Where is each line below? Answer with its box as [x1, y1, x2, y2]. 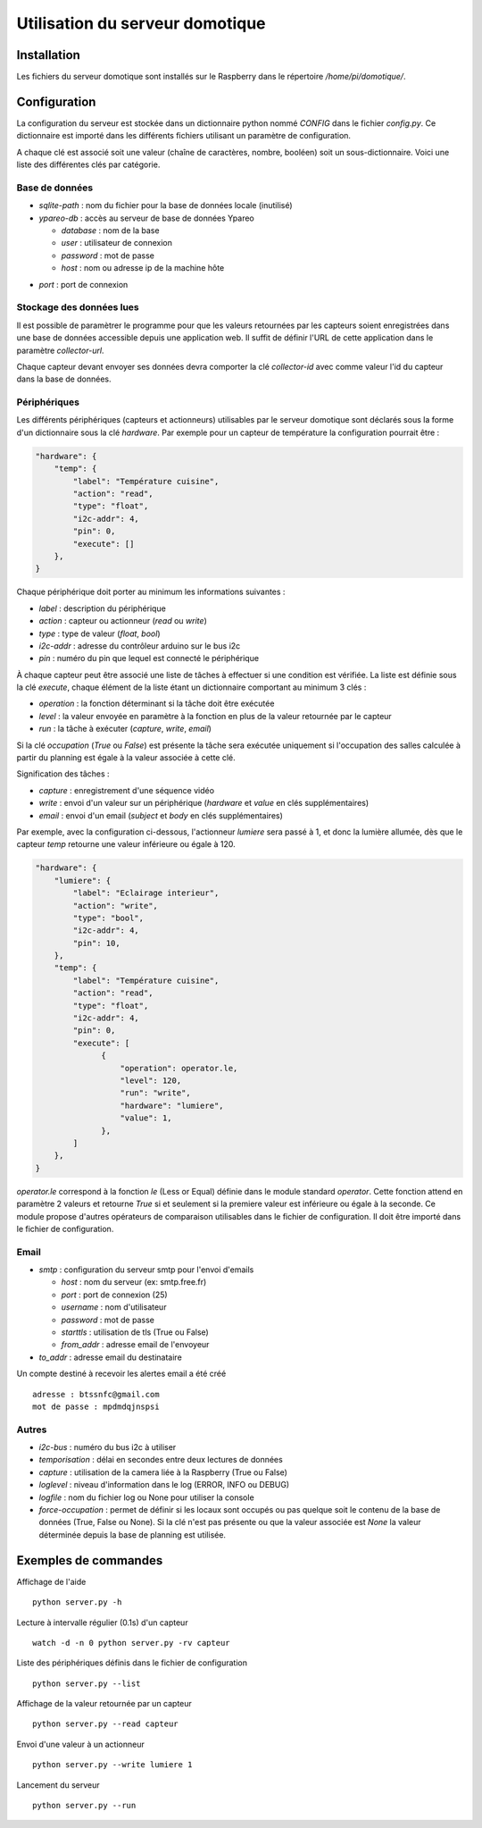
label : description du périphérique [38, 603, 167, 614]
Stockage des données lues [16, 301, 140, 314]
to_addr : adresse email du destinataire [38, 1352, 182, 1363]
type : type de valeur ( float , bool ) [38, 628, 161, 639]
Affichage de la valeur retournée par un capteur [16, 1698, 192, 1709]
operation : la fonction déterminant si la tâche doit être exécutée [38, 698, 275, 709]
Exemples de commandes [16, 1553, 163, 1568]
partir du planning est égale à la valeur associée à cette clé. [16, 752, 236, 763]
